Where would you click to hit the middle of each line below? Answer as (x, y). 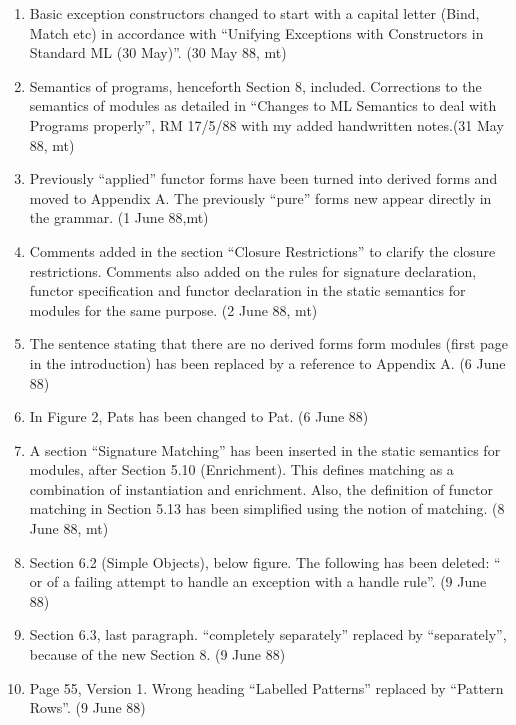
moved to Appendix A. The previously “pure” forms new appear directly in (260, 197)
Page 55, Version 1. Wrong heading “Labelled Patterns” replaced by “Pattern (266, 687)
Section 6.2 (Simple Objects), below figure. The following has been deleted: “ (265, 561)
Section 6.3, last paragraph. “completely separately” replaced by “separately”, (268, 634)
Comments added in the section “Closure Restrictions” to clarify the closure (262, 250)
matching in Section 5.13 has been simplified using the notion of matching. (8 (267, 508)
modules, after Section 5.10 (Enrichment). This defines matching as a (241, 469)
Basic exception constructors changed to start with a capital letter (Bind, (254, 13)
